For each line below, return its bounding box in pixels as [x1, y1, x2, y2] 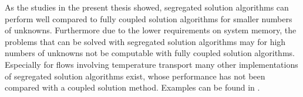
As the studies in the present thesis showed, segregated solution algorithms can [5, 1, 289, 13]
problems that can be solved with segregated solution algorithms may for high [5, 35, 286, 47]
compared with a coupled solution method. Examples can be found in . [5, 81, 260, 93]
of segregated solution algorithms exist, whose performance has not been [5, 70, 265, 82]
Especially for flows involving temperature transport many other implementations [5, 58, 298, 70]
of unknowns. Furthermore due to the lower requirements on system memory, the [5, 24, 297, 36]
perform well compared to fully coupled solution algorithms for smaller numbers [5, 12, 292, 25]
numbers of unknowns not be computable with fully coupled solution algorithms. [5, 47, 295, 59]
